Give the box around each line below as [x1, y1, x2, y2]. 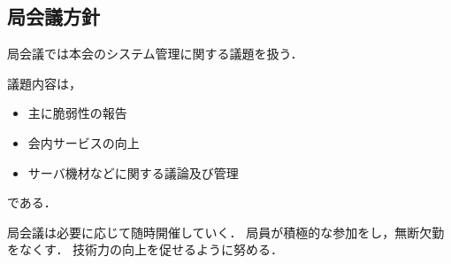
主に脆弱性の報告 [27, 104, 127, 122]
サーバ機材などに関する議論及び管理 [27, 163, 239, 182]
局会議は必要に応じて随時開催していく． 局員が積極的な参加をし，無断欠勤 [7, 222, 445, 241]
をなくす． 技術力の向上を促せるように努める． [7, 240, 284, 259]
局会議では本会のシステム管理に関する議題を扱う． [7, 44, 303, 63]
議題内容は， [7, 74, 81, 92]
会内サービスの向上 [27, 133, 140, 151]
